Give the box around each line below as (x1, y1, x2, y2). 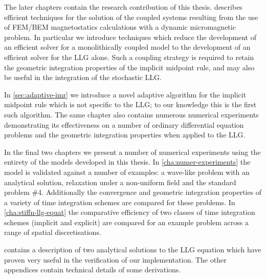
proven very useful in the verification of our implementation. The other (4, 254, 227, 265)
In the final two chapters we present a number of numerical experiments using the (4, 146, 261, 157)
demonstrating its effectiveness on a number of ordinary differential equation (4, 119, 244, 130)
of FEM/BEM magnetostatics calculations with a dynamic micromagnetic (4, 22, 236, 32)
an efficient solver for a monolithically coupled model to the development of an (4, 42, 251, 52)
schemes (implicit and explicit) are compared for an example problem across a (4, 216, 249, 227)
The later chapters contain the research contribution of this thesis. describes (4, 2, 242, 12)
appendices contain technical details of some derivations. (4, 264, 181, 275)
